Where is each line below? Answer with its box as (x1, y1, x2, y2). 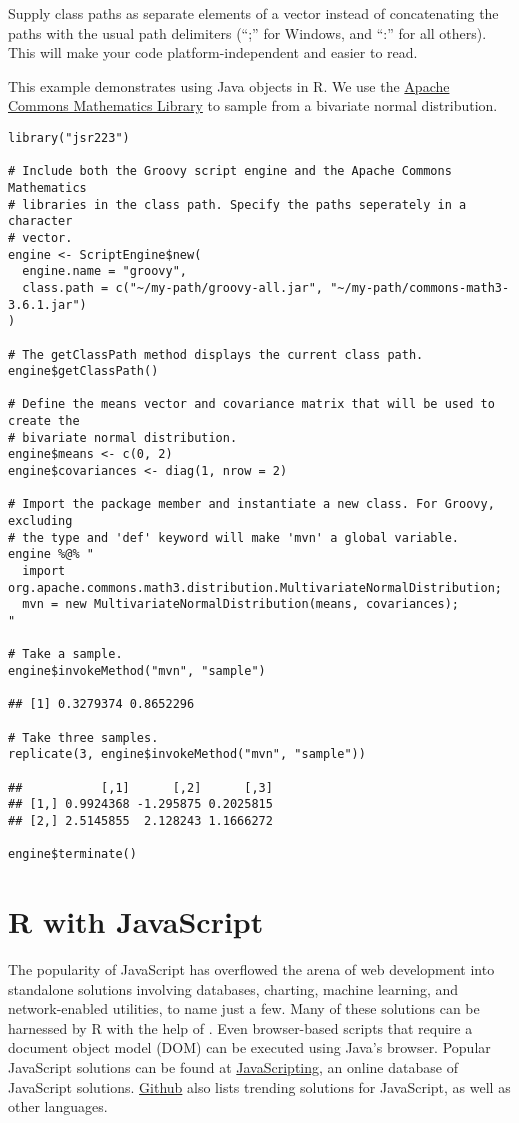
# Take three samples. (8, 730, 159, 745)
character (8, 214, 73, 229)
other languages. (8, 1096, 108, 1117)
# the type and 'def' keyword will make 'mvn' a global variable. (8, 530, 460, 545)
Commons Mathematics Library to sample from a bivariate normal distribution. (8, 95, 498, 116)
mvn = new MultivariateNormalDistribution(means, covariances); (22, 597, 460, 612)
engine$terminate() (8, 847, 137, 862)
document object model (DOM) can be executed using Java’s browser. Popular (8, 1037, 491, 1058)
